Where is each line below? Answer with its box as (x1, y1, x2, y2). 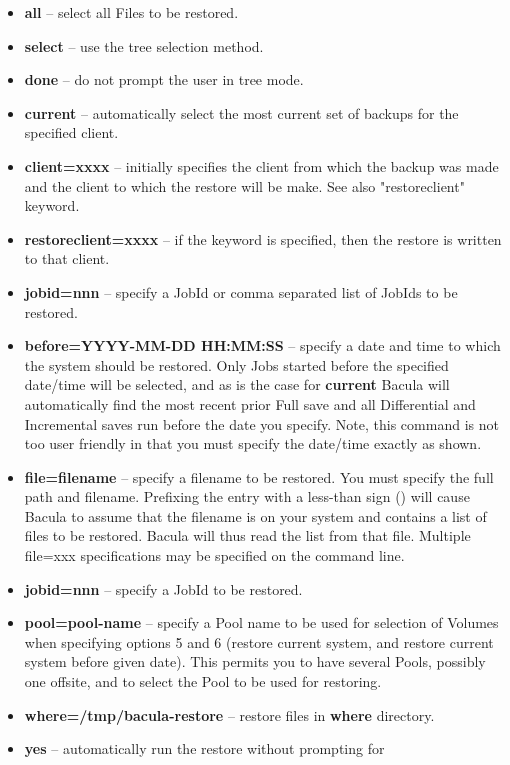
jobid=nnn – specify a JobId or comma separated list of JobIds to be (24, 281, 458, 302)
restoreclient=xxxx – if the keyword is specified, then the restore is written (24, 228, 502, 249)
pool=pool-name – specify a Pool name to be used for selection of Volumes (24, 612, 499, 633)
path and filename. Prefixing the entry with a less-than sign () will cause (24, 486, 470, 507)
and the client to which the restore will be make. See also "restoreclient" (24, 175, 465, 196)
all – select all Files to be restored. (24, 2, 239, 22)
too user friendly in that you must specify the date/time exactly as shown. (24, 433, 482, 454)
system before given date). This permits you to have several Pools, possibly (24, 651, 486, 672)
